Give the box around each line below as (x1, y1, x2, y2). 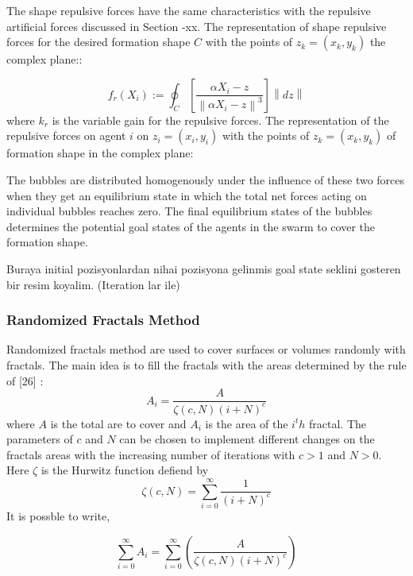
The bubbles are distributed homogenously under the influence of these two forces (6, 171, 405, 187)
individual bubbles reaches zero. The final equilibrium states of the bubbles (6, 203, 372, 219)
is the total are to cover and (50, 415, 187, 431)
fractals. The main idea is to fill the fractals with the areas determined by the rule (6, 356, 407, 373)
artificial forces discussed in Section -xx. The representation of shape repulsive (6, 17, 387, 34)
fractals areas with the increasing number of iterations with (6, 446, 295, 462)
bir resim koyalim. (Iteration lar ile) (6, 276, 180, 292)
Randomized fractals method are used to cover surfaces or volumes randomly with (6, 341, 406, 358)
